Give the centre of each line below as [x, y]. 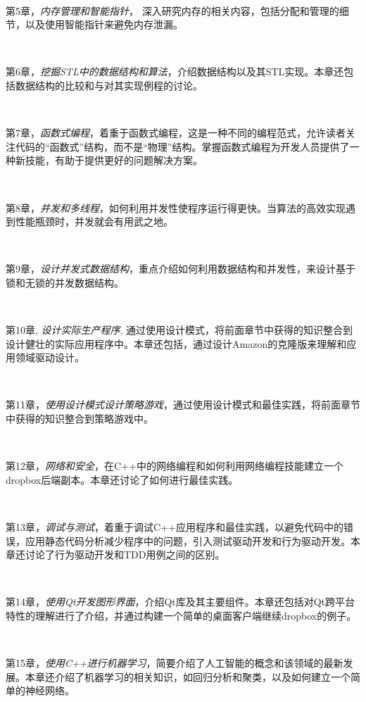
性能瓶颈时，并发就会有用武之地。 [94, 221]
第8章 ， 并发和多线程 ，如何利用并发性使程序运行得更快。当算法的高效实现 [176, 207]
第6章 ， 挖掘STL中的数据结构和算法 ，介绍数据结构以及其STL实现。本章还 [175, 71]
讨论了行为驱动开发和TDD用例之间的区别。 [125, 554]
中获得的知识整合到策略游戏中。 [80, 419]
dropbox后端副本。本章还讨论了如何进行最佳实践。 [122, 479]
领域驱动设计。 [50, 357]
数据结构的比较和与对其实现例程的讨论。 [109, 85]
